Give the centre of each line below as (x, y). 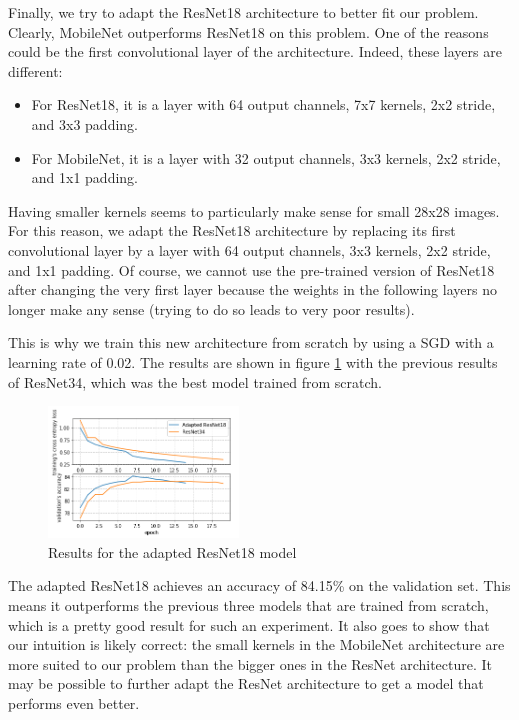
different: (35, 70)
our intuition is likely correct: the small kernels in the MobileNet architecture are (256, 644)
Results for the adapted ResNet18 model (172, 551)
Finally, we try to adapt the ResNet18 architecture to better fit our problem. (243, 12)
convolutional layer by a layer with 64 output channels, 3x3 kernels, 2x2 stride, (249, 249)
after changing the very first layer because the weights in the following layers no (252, 289)
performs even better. (74, 703)
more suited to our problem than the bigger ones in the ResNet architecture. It (250, 663)
